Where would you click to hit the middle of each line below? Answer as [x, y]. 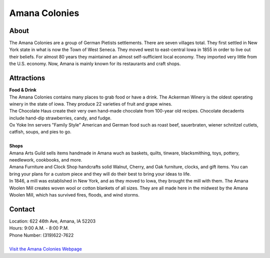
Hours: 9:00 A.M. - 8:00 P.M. [39, 228]
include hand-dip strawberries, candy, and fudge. [60, 118]
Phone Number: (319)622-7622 [41, 235]
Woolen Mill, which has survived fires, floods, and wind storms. [74, 195]
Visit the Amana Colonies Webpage [45, 249]
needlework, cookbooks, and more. [46, 160]
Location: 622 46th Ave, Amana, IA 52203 [52, 221]
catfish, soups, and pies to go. [40, 132]
